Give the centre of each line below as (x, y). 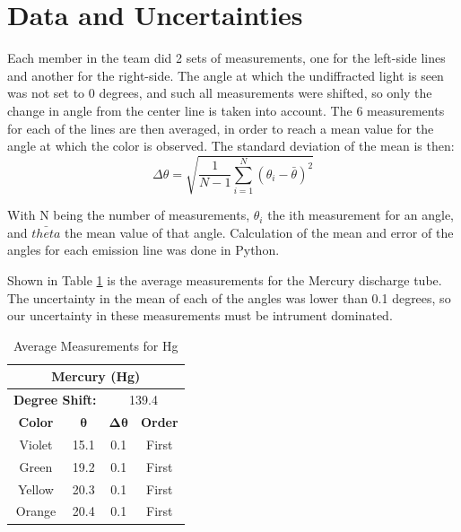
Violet (36, 444)
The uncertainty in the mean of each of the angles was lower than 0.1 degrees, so (229, 297)
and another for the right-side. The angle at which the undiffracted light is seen (226, 75)
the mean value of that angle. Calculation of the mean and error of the (259, 232)
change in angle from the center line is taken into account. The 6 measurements (226, 110)
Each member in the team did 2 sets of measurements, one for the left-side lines (226, 58)
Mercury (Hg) (96, 376)
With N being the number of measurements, (129, 215)
